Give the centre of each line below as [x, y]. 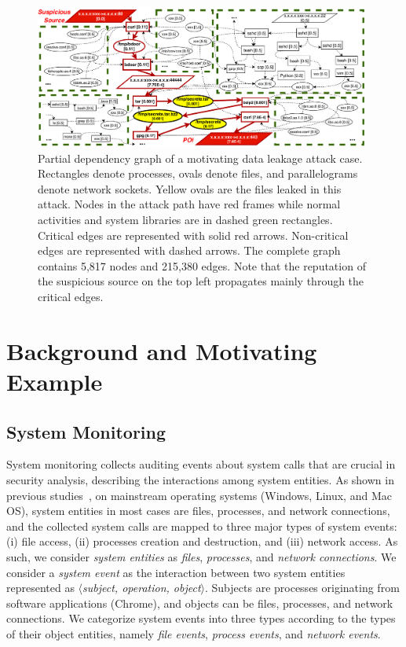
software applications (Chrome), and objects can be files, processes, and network [200, 603]
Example [55, 382]
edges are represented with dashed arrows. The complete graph [189, 250]
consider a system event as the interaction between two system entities [176, 572]
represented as [40, 588]
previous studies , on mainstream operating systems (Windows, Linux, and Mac [199, 495]
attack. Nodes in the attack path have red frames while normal [189, 204]
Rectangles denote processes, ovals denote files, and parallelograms [198, 173]
